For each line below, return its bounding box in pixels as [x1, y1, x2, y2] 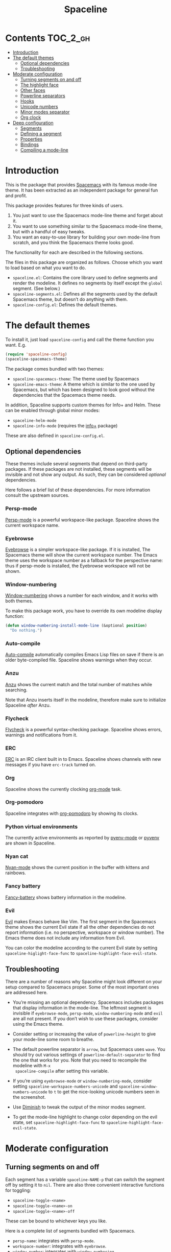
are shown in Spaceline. [5, 840, 56, 846]
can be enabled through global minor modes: [5, 407, 100, 413]
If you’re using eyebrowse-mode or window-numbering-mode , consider [12, 1077, 152, 1084]
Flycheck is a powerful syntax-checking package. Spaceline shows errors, [5, 726, 162, 732]
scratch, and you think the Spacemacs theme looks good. [12, 239, 134, 246]
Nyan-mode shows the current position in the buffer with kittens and [5, 864, 150, 871]
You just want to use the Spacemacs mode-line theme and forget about [12, 212, 163, 218]
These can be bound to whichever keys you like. [5, 1218, 107, 1224]
